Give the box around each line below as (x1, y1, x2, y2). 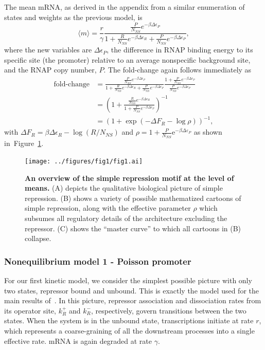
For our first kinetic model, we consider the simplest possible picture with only (4, 275, 252, 286)
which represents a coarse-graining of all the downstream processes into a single (4, 325, 255, 336)
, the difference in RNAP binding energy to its (107, 44, 253, 55)
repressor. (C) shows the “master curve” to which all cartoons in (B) (25, 223, 241, 233)
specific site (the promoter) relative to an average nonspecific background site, (4, 54, 251, 65)
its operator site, (4, 305, 56, 316)
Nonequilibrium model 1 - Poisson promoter (4, 254, 191, 267)
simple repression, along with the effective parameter (25, 202, 191, 213)
